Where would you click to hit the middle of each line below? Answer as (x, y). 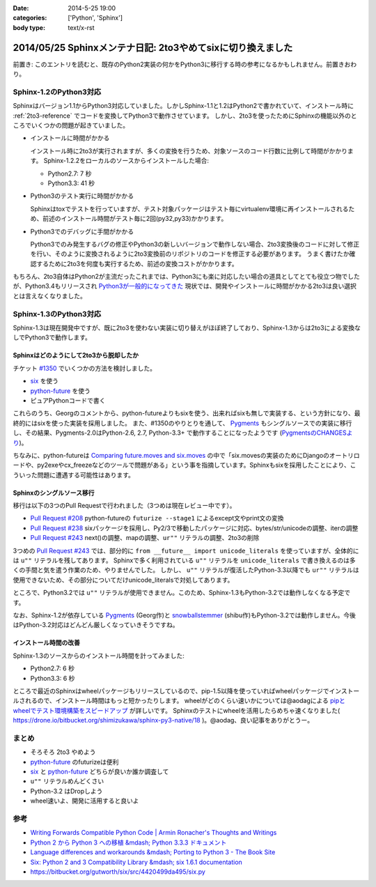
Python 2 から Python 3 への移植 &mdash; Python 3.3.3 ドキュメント (128, 842)
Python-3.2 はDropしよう (66, 791)
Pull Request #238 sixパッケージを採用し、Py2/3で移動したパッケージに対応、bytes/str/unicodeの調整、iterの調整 (194, 528)
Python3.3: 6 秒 (53, 678)
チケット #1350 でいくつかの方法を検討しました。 (85, 368)
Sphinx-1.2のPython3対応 (57, 92)
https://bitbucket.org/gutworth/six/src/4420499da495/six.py (118, 872)
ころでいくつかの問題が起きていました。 (71, 125)
